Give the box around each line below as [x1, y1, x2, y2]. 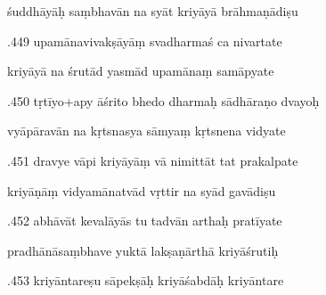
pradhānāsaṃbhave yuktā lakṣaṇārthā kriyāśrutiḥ [7, 241, 279, 259]
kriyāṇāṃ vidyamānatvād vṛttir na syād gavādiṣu [7, 181, 276, 200]
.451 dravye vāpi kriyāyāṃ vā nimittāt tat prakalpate [7, 151, 298, 169]
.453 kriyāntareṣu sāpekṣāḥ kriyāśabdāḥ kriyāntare [7, 271, 284, 290]
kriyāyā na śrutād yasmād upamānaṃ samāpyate [7, 61, 274, 80]
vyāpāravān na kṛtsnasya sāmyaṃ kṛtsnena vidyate [7, 121, 286, 140]
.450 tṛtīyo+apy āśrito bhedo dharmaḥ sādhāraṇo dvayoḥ [7, 91, 320, 110]
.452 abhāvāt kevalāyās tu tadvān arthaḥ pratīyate [7, 211, 282, 230]
